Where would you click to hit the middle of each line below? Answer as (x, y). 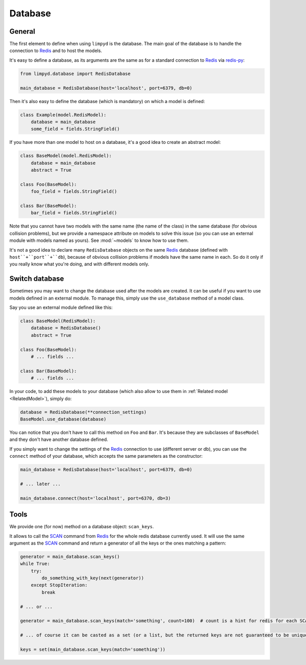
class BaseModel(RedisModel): (58, 321)
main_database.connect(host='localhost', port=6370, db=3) (95, 498)
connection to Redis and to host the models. (56, 51)
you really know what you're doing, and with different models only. (79, 264)
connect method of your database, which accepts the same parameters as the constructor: (106, 456)
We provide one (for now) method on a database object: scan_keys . (82, 527)
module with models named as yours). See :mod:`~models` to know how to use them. (99, 240)
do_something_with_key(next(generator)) (93, 578)
